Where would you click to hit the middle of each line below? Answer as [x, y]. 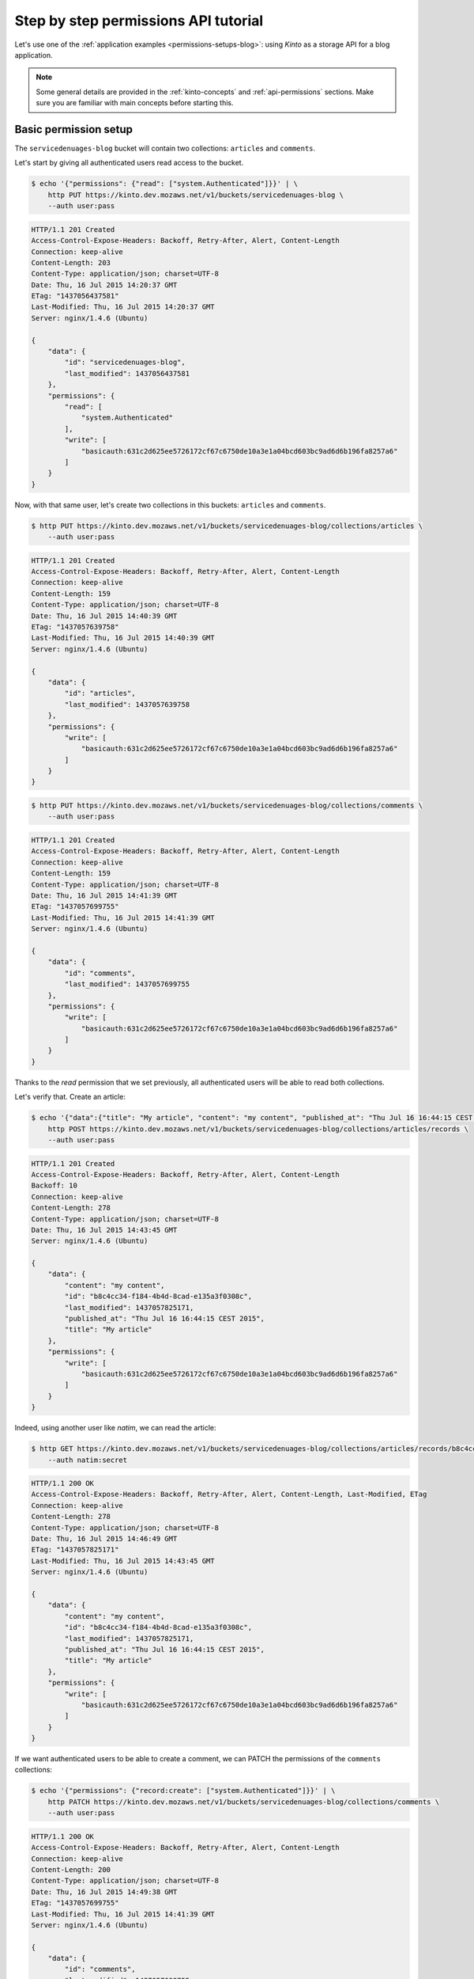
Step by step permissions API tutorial [139, 21]
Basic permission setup [74, 129]
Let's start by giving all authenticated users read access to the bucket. [129, 163]
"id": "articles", [100, 693]
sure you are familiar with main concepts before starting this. [135, 103]
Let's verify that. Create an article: [70, 1097]
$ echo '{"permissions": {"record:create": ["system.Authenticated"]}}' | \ [183, 1791]
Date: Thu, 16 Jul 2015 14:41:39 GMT [104, 895]
